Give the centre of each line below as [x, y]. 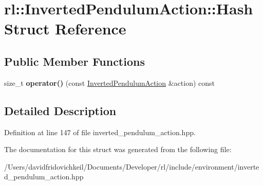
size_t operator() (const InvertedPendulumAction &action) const [109, 82]
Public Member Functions [74, 61]
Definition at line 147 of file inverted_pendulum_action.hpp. [100, 132]
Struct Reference [65, 29]
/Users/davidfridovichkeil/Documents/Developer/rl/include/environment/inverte [132, 166]
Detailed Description [60, 110]
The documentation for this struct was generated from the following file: [118, 149]
